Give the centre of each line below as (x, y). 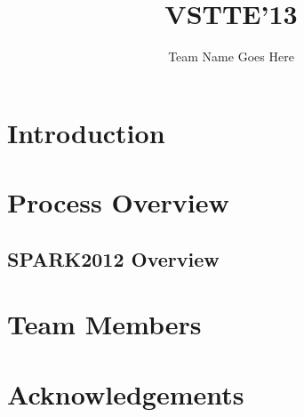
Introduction (86, 132)
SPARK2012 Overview (113, 258)
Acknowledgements (126, 393)
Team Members (104, 324)
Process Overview (118, 202)
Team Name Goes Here (231, 56)
